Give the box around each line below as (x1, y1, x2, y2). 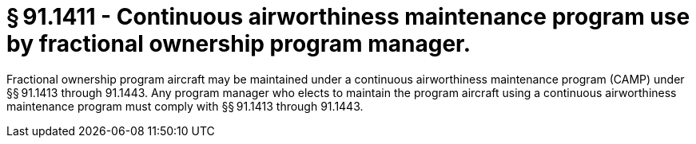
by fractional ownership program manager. (6, 30, 471, 57)
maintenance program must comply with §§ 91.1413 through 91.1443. (6, 99, 364, 113)
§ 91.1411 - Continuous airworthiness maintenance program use (6, 3, 690, 30)
